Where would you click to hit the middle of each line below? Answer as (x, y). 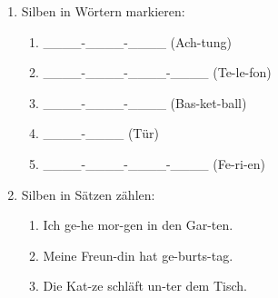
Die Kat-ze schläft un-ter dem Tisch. (145, 286)
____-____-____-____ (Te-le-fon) (157, 72)
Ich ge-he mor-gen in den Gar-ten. (138, 225)
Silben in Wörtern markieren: (103, 11)
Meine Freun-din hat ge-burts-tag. (138, 255)
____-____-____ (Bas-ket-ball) (145, 102)
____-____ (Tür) (101, 133)
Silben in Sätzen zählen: (88, 194)
